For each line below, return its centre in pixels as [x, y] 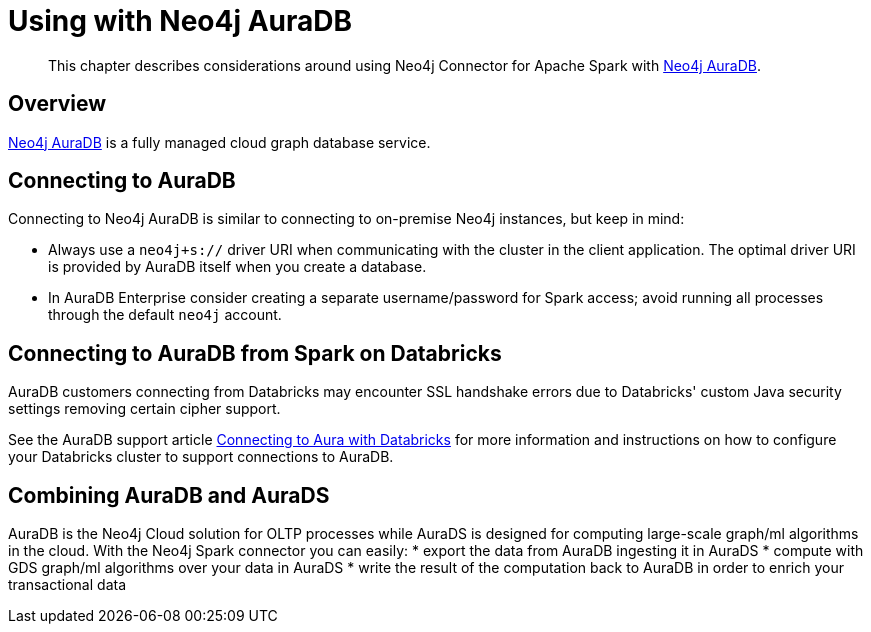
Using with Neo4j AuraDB [180, 21]
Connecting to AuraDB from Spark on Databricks [255, 353]
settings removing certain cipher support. [144, 409]
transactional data [67, 585]
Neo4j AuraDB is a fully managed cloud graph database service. [219, 142]
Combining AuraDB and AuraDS [169, 495]
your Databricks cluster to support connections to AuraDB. [201, 457]
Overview [57, 104]
